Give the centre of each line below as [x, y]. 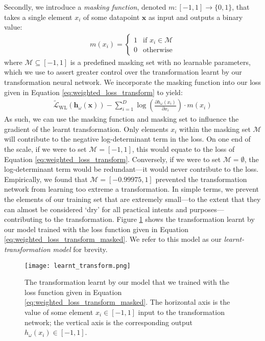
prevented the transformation [201, 179]
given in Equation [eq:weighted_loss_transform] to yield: [93, 92]
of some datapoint [112, 17]
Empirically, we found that [46, 179]
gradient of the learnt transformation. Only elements [86, 129]
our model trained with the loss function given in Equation [96, 229]
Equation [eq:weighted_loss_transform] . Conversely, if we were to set [113, 159]
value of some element [59, 312]
